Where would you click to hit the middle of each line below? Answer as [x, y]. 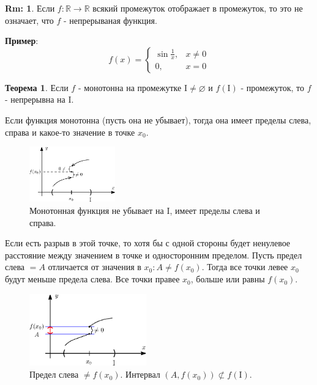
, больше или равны [228, 279]
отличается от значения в [95, 267]
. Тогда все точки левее [245, 267]
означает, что [29, 20]
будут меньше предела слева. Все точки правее [92, 279]
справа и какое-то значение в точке [70, 132]
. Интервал [140, 374]
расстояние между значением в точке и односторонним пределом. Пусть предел [154, 255]
